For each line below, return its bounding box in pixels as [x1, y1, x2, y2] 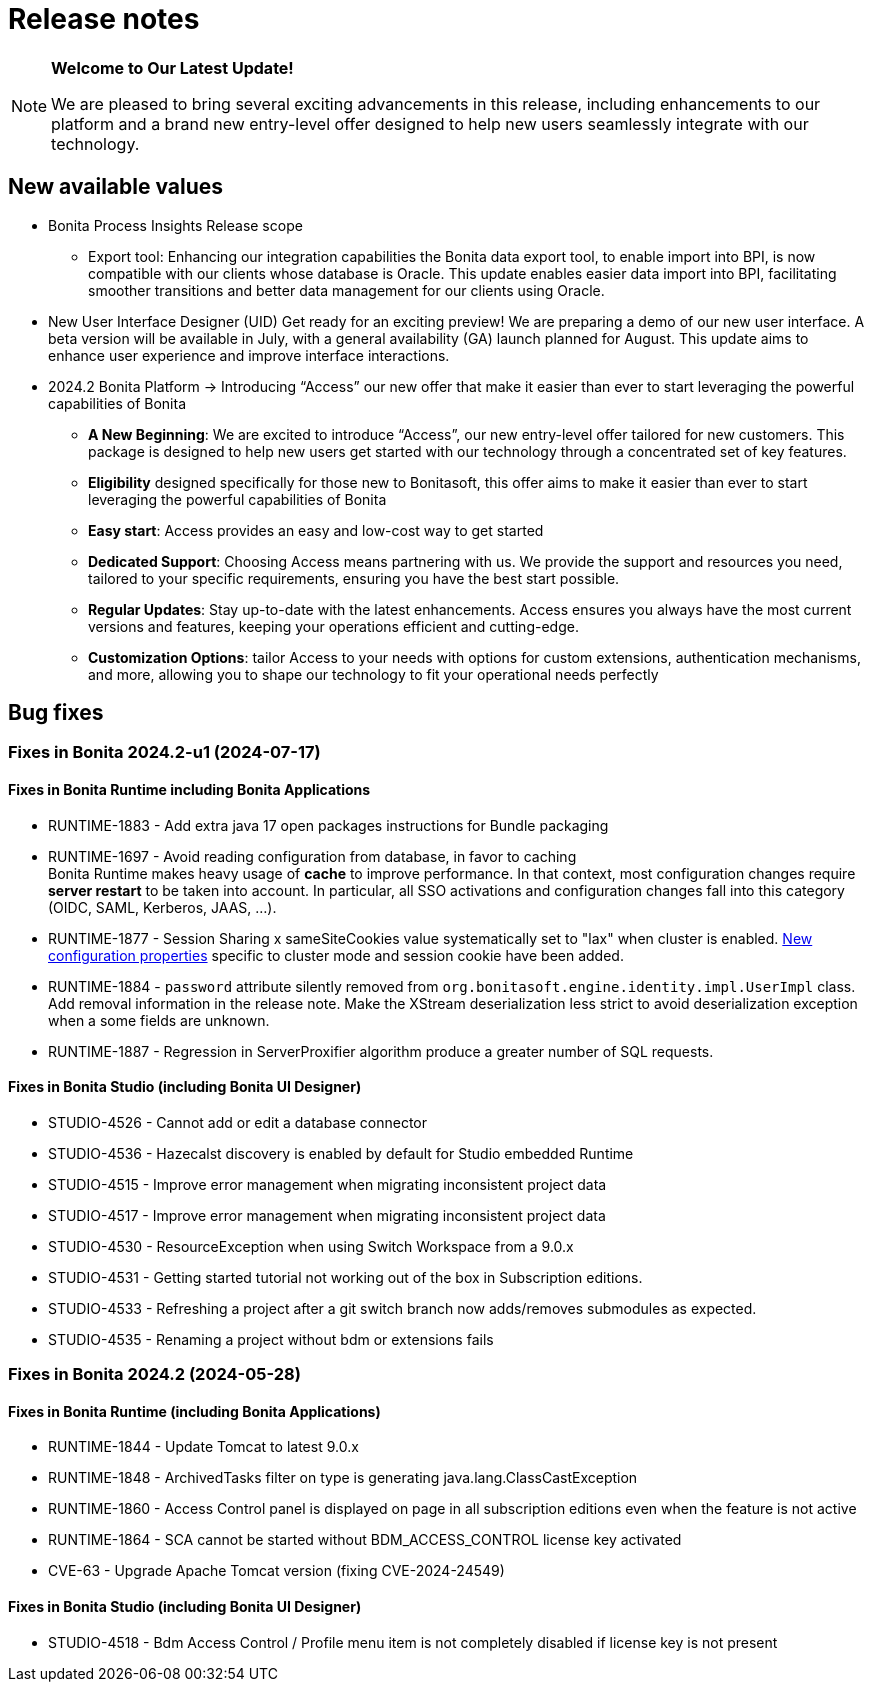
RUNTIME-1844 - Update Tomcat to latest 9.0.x [48, 1438, 359, 1456]
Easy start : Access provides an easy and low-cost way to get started [88, 521, 544, 539]
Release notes [8, 2, 200, 36]
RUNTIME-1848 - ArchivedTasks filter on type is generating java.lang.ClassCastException [48, 1469, 638, 1487]
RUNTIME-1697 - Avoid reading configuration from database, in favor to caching [48, 847, 577, 865]
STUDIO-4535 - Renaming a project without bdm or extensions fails [48, 1330, 494, 1348]
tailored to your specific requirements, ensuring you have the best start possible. [88, 569, 620, 587]
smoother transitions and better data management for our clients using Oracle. [88, 281, 605, 299]
